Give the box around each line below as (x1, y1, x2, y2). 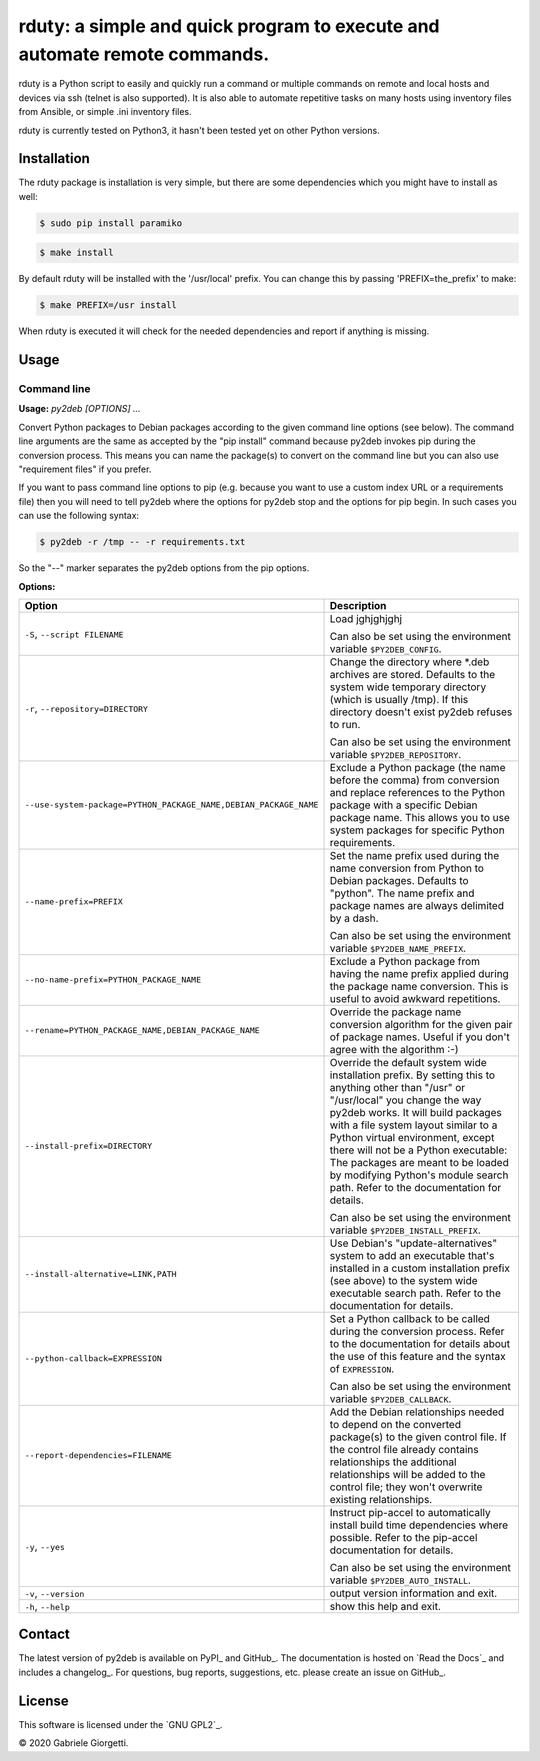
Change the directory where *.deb (329, 655, 490, 669)
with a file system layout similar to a (329, 1118, 498, 1132)
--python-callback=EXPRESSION (24, 1353, 162, 1364)
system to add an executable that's (329, 1248, 495, 1262)
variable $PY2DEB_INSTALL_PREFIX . (329, 1223, 482, 1237)
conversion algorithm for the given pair (329, 1017, 513, 1031)
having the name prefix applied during (329, 966, 509, 980)
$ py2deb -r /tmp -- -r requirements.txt (39, 536, 246, 548)
